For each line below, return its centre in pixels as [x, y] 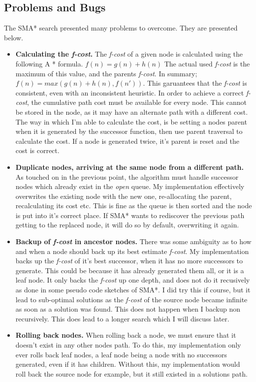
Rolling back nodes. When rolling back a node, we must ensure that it [126, 335]
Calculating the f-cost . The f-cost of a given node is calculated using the [129, 54]
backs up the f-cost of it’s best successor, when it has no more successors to [129, 261]
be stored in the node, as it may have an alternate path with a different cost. [132, 111]
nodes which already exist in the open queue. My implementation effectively [130, 186]
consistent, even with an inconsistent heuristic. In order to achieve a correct [130, 92]
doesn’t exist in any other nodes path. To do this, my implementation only [128, 345]
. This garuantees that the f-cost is [195, 83]
